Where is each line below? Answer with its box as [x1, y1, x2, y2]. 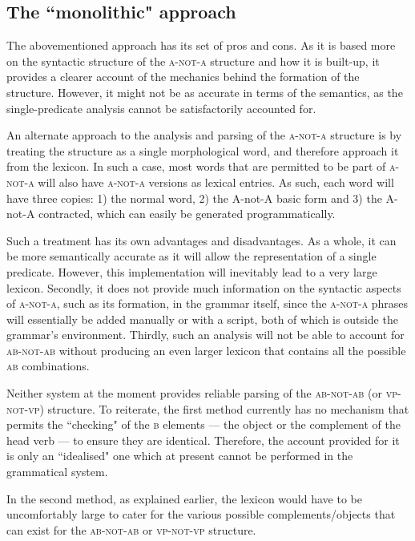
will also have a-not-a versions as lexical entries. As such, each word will [38, 173, 394, 190]
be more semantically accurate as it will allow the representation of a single [6, 248, 377, 264]
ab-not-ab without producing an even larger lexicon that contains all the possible [6, 341, 406, 358]
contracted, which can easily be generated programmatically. [38, 205, 336, 222]
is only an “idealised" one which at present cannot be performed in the [6, 447, 353, 464]
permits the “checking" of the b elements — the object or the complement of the [6, 416, 401, 433]
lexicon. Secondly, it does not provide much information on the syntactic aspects [6, 279, 401, 296]
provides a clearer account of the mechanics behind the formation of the [6, 68, 360, 85]
